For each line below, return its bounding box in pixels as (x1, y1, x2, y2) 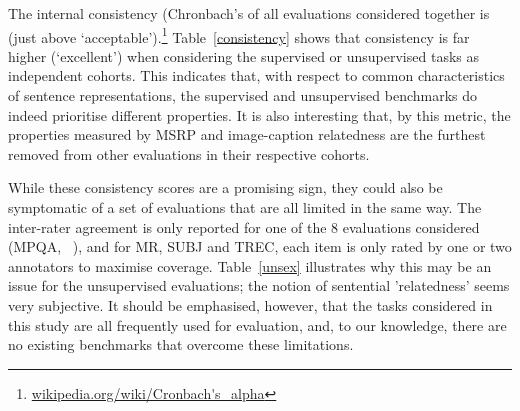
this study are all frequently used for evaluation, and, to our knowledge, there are (8, 314, 507, 335)
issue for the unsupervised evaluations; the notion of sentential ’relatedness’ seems (8, 275, 510, 296)
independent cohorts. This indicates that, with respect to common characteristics (8, 65, 505, 86)
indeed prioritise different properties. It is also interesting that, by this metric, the (8, 104, 511, 125)
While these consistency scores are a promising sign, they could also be (8, 177, 443, 198)
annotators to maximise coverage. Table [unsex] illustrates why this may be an (8, 255, 492, 276)
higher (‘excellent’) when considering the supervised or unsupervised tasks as (8, 45, 479, 66)
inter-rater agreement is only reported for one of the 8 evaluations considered (8, 216, 480, 237)
